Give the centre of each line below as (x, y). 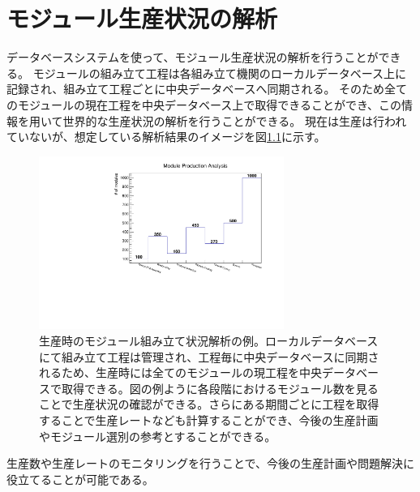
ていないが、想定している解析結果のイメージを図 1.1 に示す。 (166, 137)
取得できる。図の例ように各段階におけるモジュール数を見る (220, 388)
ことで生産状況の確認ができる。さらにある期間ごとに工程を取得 (209, 404)
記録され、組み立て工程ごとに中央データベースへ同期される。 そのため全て (207, 89)
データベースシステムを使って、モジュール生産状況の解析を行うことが (193, 57)
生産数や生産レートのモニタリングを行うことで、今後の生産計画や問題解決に (211, 463)
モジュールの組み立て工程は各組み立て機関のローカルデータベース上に (219, 73)
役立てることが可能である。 (80, 479)
